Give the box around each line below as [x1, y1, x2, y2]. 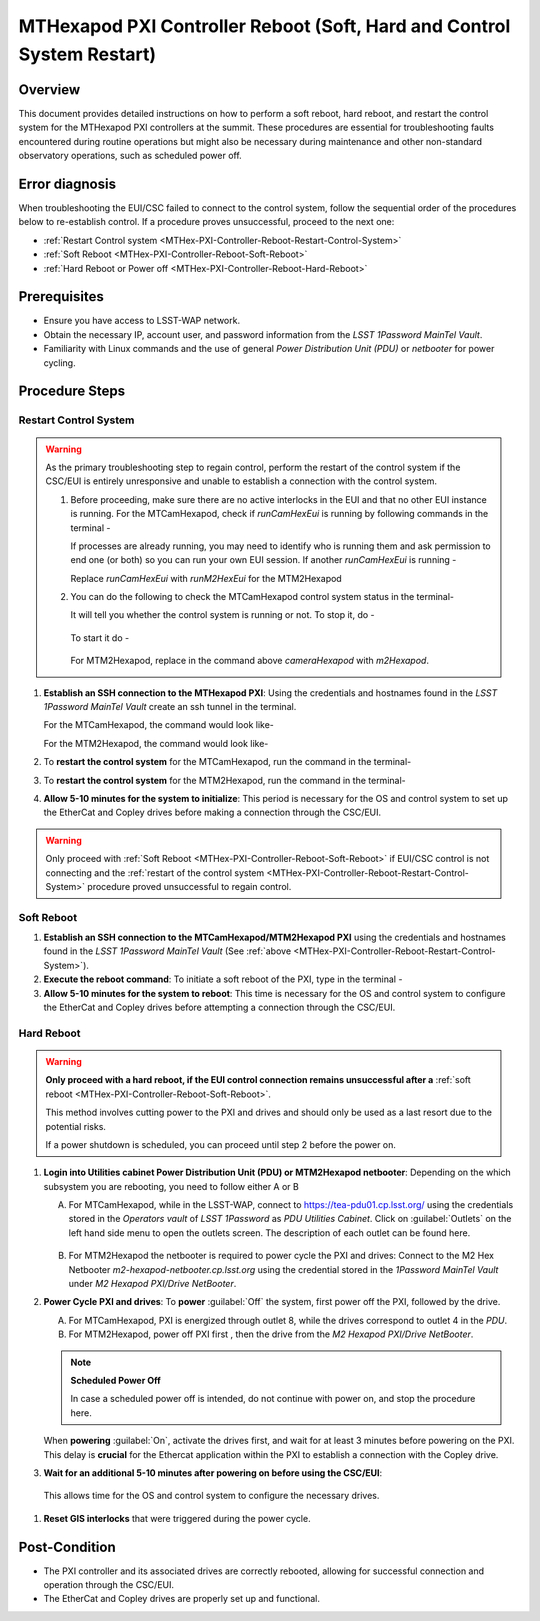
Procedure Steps [18, 383, 125, 400]
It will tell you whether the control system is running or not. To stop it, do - [70, 609, 375, 621]
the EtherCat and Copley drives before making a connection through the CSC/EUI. [43, 806, 382, 819]
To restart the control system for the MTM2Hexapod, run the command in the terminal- [43, 774, 406, 786]
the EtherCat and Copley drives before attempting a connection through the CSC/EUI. [43, 1001, 396, 1014]
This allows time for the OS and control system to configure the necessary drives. [43, 1490, 380, 1502]
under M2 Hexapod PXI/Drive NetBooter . [68, 1278, 237, 1290]
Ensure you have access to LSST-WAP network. [43, 315, 240, 327]
